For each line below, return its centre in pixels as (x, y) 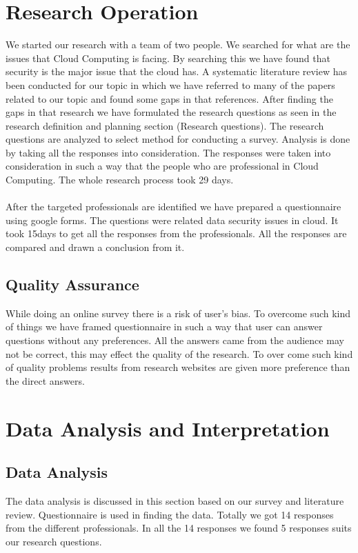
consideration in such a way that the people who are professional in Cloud (162, 166)
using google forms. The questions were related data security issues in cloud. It (172, 220)
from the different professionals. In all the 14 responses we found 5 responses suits (179, 528)
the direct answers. (45, 380)
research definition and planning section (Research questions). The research (165, 125)
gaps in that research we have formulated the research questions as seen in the (171, 112)
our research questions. (54, 541)
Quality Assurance (72, 284)
